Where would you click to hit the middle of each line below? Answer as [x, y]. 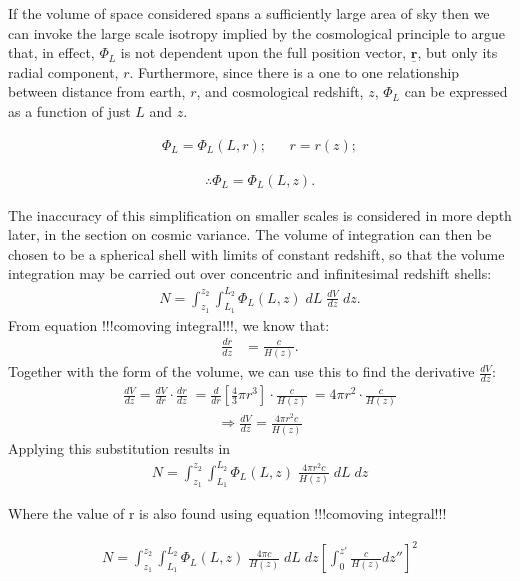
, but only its [457, 52]
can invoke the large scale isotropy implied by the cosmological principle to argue [256, 32]
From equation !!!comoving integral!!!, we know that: [169, 324]
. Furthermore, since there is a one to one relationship [294, 71]
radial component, [63, 71]
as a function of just [69, 110]
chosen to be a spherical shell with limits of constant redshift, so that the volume [256, 253]
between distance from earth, [97, 91]
